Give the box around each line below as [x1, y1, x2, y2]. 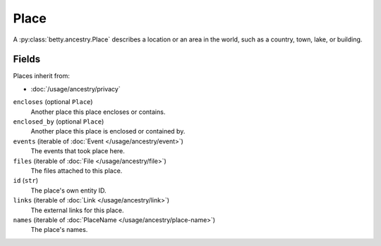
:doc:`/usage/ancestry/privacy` [30, 84, 121, 93]
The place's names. [30, 226, 88, 234]
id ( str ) [13, 176, 39, 185]
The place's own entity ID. [30, 186, 107, 195]
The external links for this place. [30, 206, 124, 214]
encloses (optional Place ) [13, 98, 93, 106]
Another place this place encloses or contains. [30, 108, 166, 116]
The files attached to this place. [30, 166, 123, 175]
